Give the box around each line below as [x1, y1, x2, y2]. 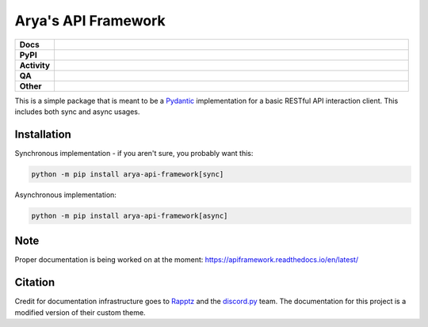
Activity [19, 59, 51, 70]
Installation [14, 127, 71, 141]
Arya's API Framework [14, 12, 166, 29]
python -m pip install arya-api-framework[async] [31, 211, 228, 220]
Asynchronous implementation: [14, 190, 117, 200]
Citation [14, 276, 55, 289]
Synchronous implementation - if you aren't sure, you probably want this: [14, 148, 254, 158]
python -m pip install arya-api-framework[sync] [31, 169, 224, 178]
